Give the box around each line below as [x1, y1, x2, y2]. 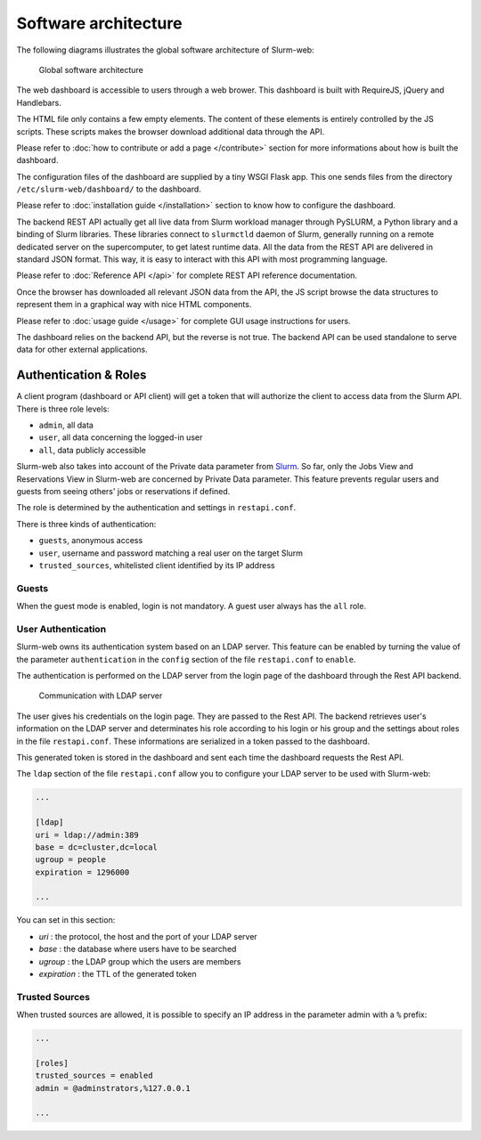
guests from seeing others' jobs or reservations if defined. [16, 486, 231, 496]
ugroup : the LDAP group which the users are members [38, 956, 241, 966]
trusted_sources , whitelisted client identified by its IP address [38, 559, 275, 570]
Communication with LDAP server [38, 690, 163, 701]
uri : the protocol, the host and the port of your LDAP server [38, 931, 257, 941]
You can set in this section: [16, 915, 116, 925]
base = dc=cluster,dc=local [35, 842, 158, 852]
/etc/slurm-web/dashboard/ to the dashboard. [16, 183, 202, 195]
